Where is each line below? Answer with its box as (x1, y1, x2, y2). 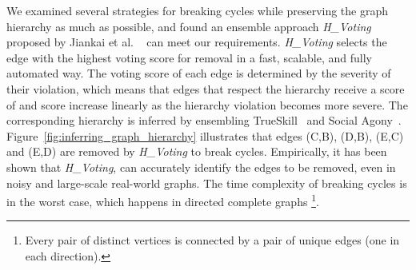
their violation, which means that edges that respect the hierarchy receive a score (6, 80, 405, 97)
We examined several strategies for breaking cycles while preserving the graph (6, 2, 389, 18)
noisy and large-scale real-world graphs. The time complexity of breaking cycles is (6, 174, 407, 191)
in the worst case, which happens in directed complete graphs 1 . (6, 191, 319, 209)
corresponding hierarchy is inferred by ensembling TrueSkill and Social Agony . (6, 112, 402, 129)
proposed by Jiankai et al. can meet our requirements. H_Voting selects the (6, 34, 387, 50)
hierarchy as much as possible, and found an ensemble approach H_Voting (6, 18, 371, 34)
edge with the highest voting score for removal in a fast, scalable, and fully (6, 49, 372, 66)
